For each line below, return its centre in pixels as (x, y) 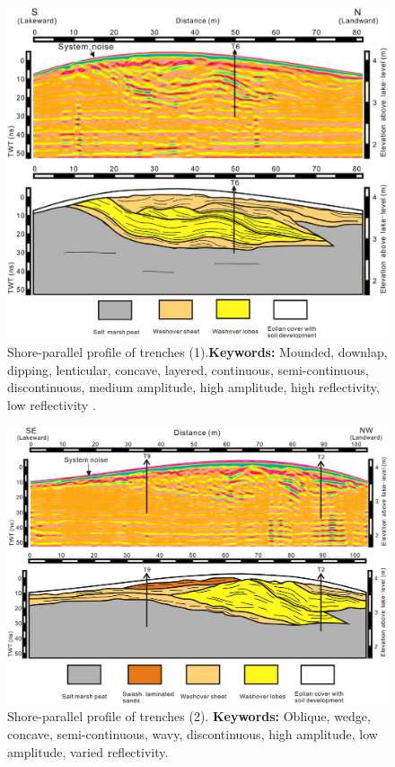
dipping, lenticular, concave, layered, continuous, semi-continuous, (188, 369)
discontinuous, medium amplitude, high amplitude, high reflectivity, (193, 387)
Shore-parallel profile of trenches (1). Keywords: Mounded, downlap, (197, 351)
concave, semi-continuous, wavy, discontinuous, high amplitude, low (193, 733)
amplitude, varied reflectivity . (88, 751)
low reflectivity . (52, 404)
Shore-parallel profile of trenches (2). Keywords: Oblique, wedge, (189, 716)
